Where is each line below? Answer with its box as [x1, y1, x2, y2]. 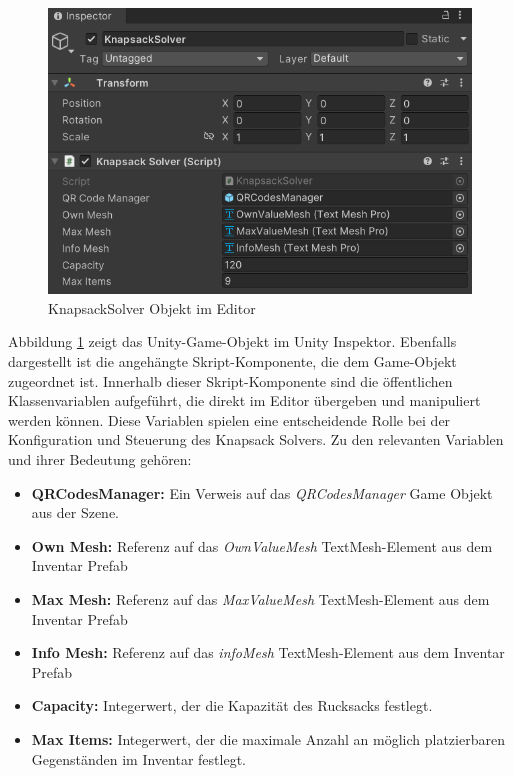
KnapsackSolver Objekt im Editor [48, 297, 256, 318]
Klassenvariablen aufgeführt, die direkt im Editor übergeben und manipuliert [8, 390, 481, 411]
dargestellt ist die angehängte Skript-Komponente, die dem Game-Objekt [8, 351, 457, 372]
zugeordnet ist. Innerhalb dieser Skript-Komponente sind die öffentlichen [8, 370, 453, 391]
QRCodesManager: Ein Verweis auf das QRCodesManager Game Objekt [31, 482, 493, 503]
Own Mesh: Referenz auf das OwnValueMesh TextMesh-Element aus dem [31, 535, 493, 556]
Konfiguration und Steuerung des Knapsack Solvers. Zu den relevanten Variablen [8, 429, 504, 450]
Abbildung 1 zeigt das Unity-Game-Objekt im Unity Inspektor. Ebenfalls [8, 331, 457, 352]
